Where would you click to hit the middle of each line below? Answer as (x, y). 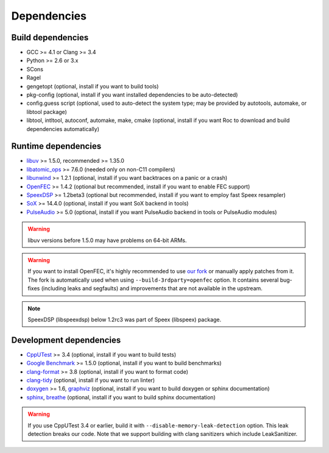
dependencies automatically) (63, 129)
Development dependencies (66, 340)
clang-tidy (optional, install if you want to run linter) (91, 380)
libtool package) (47, 112)
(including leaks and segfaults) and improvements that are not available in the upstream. (152, 288)
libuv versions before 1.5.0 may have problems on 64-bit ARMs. (107, 240)
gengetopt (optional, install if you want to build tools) (93, 86)
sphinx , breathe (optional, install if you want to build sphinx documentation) (121, 397)
